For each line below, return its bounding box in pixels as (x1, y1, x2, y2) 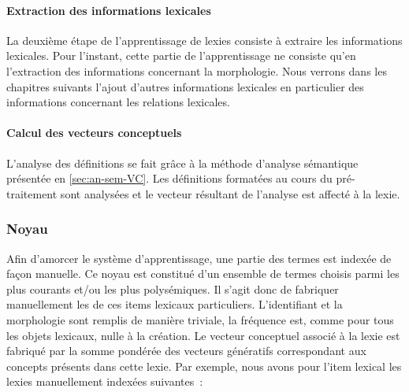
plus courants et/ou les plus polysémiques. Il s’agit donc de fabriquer (6, 280, 339, 297)
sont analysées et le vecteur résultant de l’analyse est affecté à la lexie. (60, 185, 400, 202)
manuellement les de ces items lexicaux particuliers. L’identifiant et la (6, 296, 343, 312)
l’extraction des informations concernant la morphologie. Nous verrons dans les (6, 62, 387, 79)
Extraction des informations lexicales (6, 2, 211, 18)
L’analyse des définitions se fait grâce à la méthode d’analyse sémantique (6, 154, 359, 171)
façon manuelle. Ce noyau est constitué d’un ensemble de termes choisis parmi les (6, 265, 400, 282)
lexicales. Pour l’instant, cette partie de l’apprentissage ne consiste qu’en (6, 47, 356, 64)
